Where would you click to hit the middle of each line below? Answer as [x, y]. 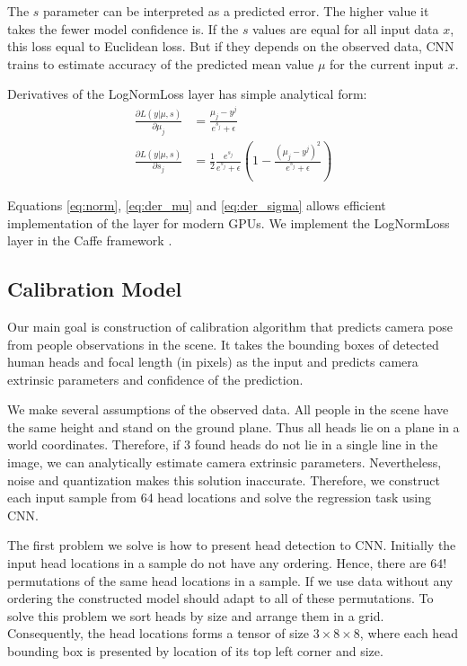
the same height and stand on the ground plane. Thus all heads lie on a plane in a [233, 426]
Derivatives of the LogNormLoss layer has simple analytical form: [187, 94]
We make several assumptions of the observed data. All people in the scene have [228, 409]
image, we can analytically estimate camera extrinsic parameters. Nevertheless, [225, 462]
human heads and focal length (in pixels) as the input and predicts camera [213, 362]
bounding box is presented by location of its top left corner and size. [195, 651]
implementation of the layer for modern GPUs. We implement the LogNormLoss [229, 222]
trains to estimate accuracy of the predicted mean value [161, 63]
